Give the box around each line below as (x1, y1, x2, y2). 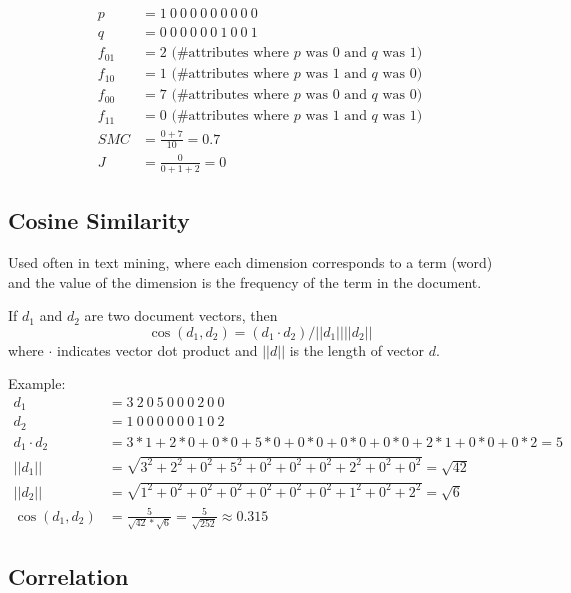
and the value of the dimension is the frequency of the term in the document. (8, 271, 482, 292)
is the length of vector (289, 339, 424, 360)
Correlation (8, 560, 129, 591)
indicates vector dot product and (57, 339, 258, 360)
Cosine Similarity (8, 205, 190, 236)
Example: (8, 373, 66, 394)
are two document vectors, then (84, 305, 278, 326)
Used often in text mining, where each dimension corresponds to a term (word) (8, 251, 493, 272)
